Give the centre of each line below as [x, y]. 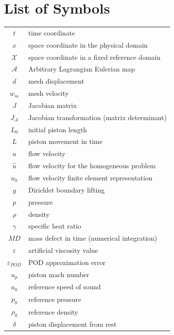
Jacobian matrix [52, 105]
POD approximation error [67, 262]
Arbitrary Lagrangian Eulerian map [82, 69]
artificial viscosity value [63, 250]
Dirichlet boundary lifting [67, 189]
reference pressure [55, 299]
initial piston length [58, 129]
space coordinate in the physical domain [88, 44]
